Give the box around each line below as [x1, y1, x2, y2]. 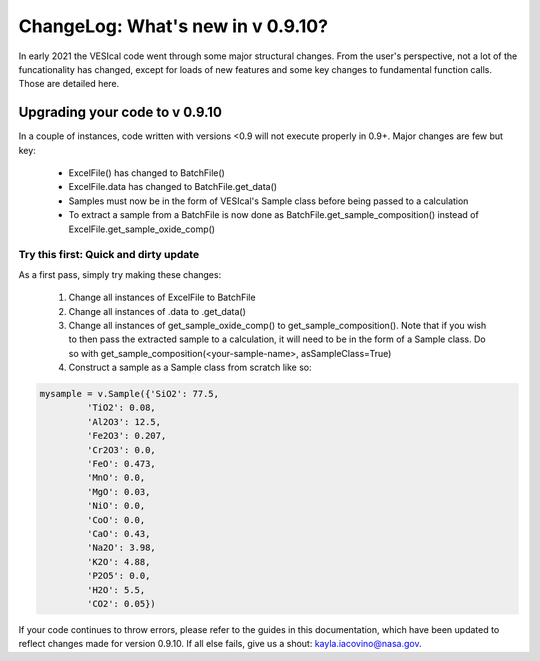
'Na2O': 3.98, [86, 542, 157, 554]
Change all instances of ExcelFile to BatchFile [68, 291, 256, 304]
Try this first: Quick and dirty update [18, 248, 200, 262]
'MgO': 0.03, [86, 486, 151, 497]
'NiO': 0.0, [86, 500, 146, 512]
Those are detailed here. [18, 78, 120, 90]
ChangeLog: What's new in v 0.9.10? [18, 15, 329, 37]
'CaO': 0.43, [86, 528, 151, 539]
